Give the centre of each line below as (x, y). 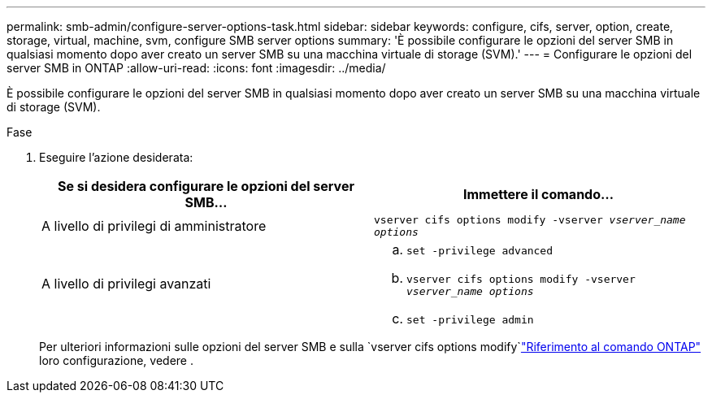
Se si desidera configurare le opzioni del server (206, 186)
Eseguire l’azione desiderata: (116, 157)
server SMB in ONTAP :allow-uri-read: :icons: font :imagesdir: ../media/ (196, 68)
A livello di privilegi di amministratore (154, 226)
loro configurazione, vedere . (116, 360)
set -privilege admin (470, 320)
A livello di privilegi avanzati (126, 284)
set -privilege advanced (480, 251)
